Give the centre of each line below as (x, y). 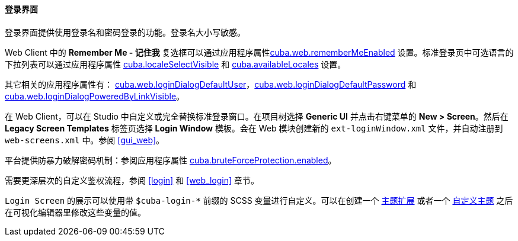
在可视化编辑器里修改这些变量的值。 (75, 212)
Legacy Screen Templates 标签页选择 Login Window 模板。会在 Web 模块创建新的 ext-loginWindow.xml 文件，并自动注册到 (254, 128)
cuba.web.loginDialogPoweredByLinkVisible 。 (95, 96)
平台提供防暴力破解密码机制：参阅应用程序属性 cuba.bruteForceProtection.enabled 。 (171, 160)
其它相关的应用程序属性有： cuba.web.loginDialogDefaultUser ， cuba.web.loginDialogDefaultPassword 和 (211, 84)
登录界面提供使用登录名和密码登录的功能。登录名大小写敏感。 (125, 32)
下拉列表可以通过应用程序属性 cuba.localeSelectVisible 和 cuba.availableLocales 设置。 (175, 64)
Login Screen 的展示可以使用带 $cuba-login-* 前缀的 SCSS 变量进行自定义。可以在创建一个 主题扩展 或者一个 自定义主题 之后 (259, 200)
